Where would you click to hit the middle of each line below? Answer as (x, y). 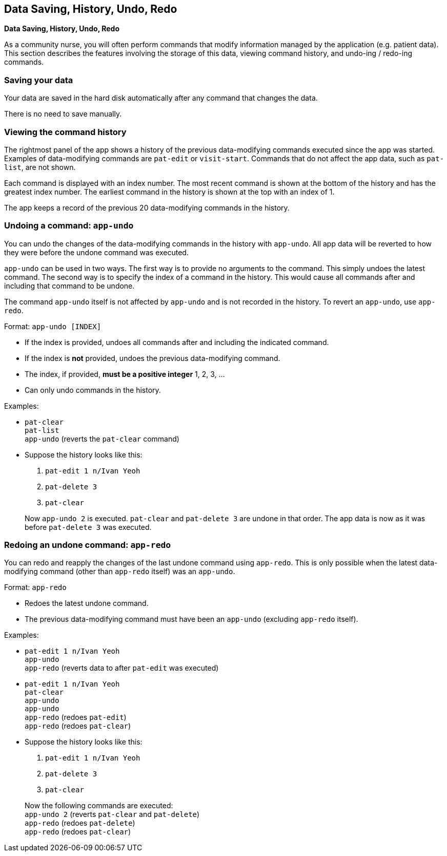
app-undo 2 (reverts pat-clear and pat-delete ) (112, 814)
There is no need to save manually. (63, 114)
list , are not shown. (40, 167)
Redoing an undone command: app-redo (88, 545)
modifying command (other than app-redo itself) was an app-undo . (120, 572)
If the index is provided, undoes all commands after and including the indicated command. (177, 342)
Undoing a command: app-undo (69, 226)
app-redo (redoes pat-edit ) (76, 717)
